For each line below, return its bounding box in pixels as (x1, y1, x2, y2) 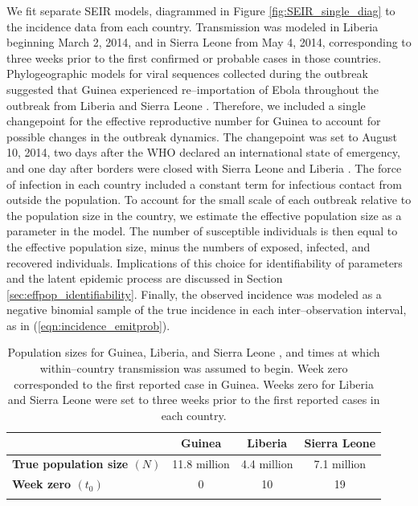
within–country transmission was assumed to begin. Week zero (39, 360, 348, 377)
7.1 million (313, 455, 367, 472)
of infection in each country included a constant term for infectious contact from (6, 175, 402, 192)
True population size (12, 455, 129, 472)
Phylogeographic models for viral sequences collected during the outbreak (6, 65, 368, 82)
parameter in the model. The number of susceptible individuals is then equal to (6, 222, 398, 239)
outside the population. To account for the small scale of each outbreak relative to (6, 191, 412, 208)
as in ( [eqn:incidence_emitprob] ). (6, 316, 170, 333)
